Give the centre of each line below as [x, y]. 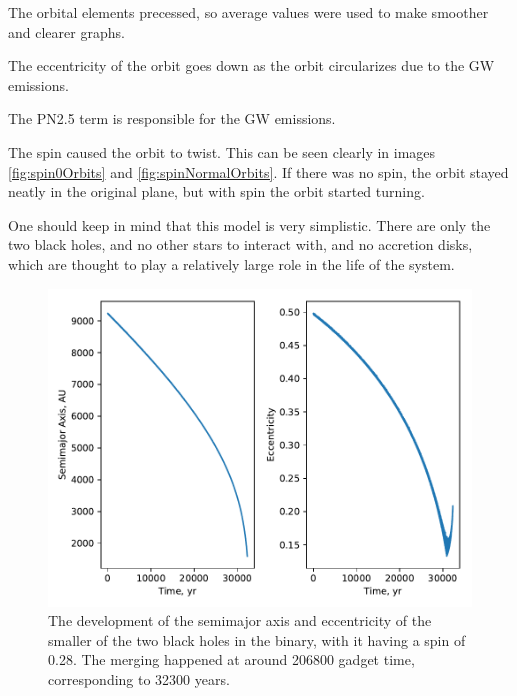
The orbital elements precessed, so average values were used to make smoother [248, 12]
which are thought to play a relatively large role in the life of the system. [231, 263]
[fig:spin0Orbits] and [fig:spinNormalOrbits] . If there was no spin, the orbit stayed [258, 171]
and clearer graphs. [66, 31]
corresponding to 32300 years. [139, 678]
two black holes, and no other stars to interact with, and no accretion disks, [240, 244]
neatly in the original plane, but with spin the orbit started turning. [216, 191]
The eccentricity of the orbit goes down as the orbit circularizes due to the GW [251, 65]
